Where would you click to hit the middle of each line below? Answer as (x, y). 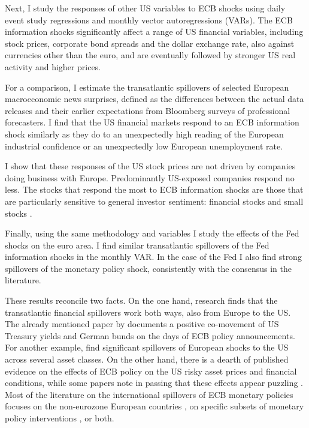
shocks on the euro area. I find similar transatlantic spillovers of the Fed (137, 245)
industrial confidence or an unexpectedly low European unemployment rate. (144, 146)
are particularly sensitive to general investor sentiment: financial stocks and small (154, 201)
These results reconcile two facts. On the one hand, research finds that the (141, 300)
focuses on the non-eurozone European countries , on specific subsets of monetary (154, 406)
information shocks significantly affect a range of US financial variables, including (154, 32)
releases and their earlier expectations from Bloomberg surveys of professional (148, 110)
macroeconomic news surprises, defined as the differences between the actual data (154, 99)
